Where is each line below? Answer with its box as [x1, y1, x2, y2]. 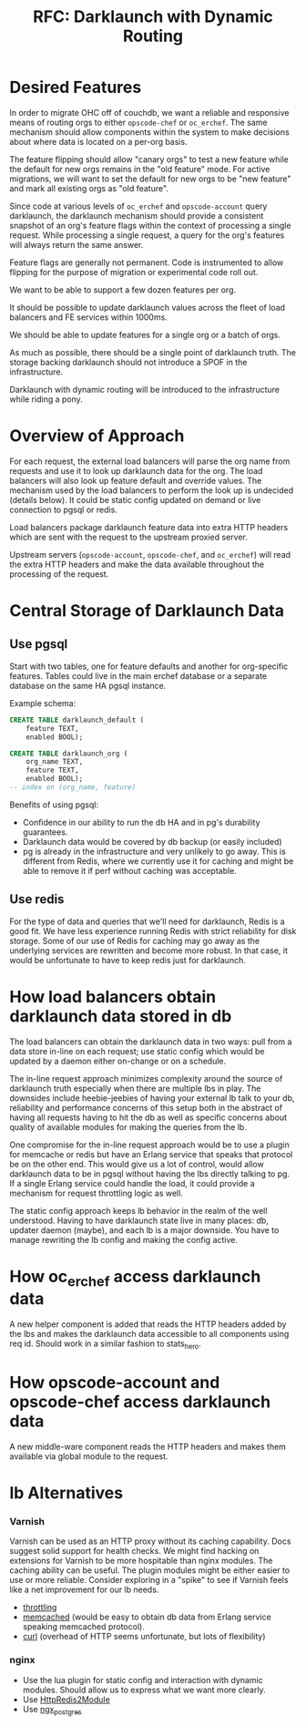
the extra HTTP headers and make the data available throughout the [9, 559, 265, 570]
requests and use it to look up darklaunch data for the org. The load [9, 465, 263, 476]
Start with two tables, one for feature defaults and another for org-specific [9, 661, 289, 672]
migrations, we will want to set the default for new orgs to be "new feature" [9, 173, 291, 184]
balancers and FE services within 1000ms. [9, 312, 168, 323]
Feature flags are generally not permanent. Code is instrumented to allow [9, 257, 284, 268]
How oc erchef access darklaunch [9, 1266, 261, 1290]
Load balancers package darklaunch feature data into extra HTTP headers [9, 521, 289, 532]
